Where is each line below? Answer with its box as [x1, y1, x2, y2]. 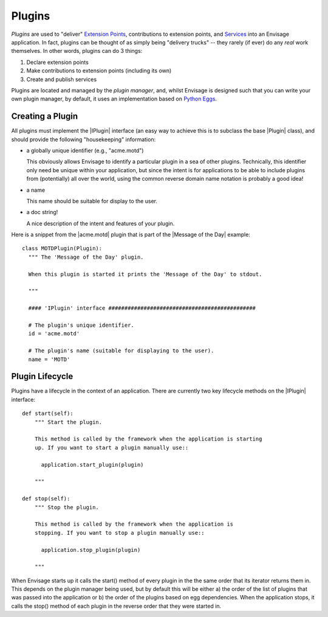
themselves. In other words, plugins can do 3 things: [11, 47, 143, 55]
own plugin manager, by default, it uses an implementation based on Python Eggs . [11, 95, 217, 103]
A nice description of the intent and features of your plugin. [26, 220, 175, 227]
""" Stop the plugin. [34, 504, 100, 511]
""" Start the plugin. [34, 419, 103, 425]
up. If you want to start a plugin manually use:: [34, 444, 189, 451]
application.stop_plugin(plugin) [41, 546, 141, 553]
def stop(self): [22, 495, 70, 502]
